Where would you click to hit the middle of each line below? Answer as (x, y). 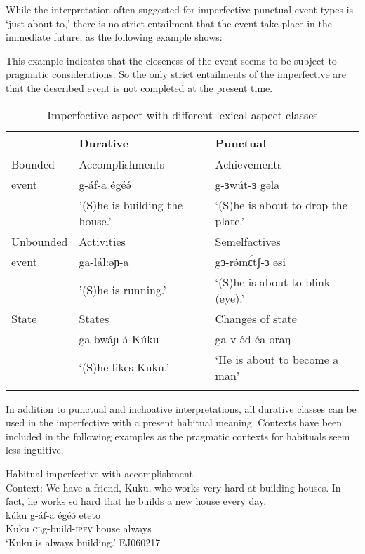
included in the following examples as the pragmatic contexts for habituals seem (178, 436)
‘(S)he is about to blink (273, 282)
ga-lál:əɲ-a (104, 261)
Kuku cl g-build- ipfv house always (79, 528)
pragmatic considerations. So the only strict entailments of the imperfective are (176, 74)
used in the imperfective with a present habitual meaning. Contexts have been (174, 422)
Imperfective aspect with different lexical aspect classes (182, 114)
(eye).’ (230, 298)
